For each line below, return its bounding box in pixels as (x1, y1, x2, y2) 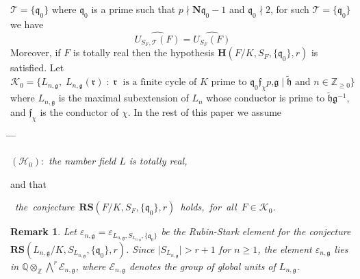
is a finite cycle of (123, 77, 197, 88)
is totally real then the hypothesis (73, 45, 215, 60)
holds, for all (180, 199, 237, 214)
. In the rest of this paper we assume (127, 104, 282, 119)
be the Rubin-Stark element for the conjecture (161, 224, 351, 239)
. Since (125, 241, 155, 256)
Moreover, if (10, 45, 61, 60)
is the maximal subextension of (58, 90, 189, 105)
